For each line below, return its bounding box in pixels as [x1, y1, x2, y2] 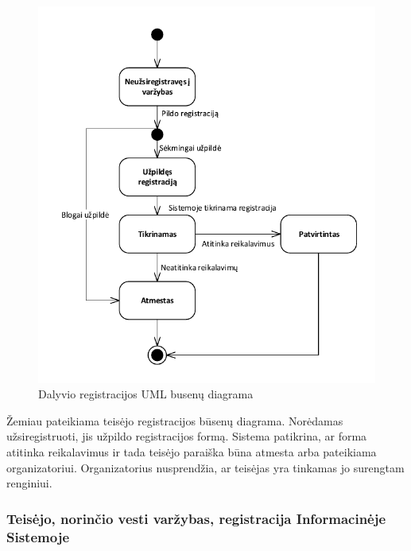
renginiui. [6, 475, 52, 491]
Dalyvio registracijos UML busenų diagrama [38, 386, 254, 402]
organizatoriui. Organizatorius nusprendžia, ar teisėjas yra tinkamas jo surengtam [6, 459, 405, 475]
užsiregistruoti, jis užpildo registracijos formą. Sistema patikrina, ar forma [6, 428, 367, 444]
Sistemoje [6, 526, 69, 546]
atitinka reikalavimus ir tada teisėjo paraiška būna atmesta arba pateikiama [6, 444, 377, 460]
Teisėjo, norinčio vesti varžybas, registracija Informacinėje [6, 508, 386, 528]
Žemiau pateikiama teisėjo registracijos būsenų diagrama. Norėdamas [6, 412, 343, 429]
